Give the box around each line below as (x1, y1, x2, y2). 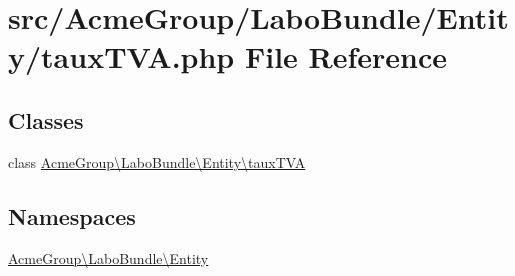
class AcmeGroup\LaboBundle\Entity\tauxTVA (8, 151, 306, 172)
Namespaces (8, 200, 136, 231)
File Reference (244, 36, 448, 77)
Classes (8, 104, 84, 135)
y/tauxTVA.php (8, 36, 235, 77)
